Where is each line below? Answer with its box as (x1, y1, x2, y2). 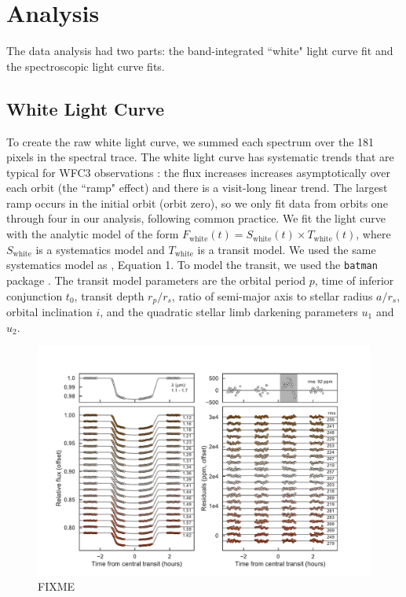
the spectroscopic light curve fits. (6, 57, 165, 74)
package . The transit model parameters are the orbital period (6, 271, 306, 288)
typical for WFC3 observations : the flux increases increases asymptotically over (6, 164, 390, 180)
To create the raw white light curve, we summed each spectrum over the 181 (6, 133, 375, 149)
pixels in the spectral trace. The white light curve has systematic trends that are (6, 149, 394, 165)
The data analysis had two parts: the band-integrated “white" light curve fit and (6, 42, 393, 59)
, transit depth (74, 287, 144, 304)
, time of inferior (314, 271, 394, 288)
